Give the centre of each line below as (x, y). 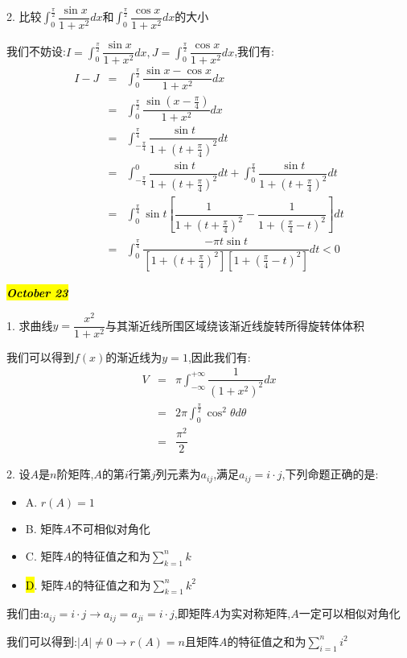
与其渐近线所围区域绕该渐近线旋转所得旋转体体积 (234, 325)
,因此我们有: (219, 356)
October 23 (37, 292)
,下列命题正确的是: (330, 474)
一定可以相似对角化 (349, 613)
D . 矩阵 (45, 584)
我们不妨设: (36, 51)
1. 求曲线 (30, 325)
